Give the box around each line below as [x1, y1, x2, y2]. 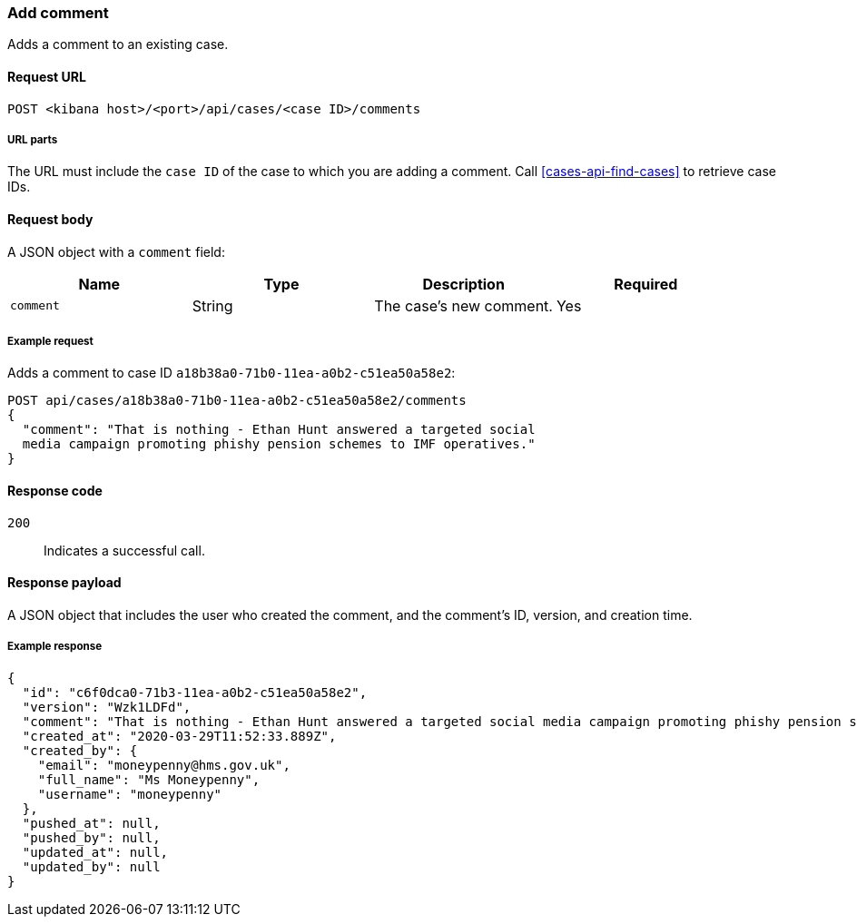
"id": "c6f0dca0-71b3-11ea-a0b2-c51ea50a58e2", [22, 684, 368, 700]
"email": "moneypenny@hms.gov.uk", [37, 757, 291, 772]
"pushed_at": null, [22, 815, 161, 831]
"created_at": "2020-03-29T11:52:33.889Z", [22, 728, 337, 743]
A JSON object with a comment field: [7, 243, 225, 260]
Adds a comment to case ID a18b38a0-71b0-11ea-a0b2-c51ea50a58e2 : [7, 365, 456, 381]
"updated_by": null [22, 859, 161, 874]
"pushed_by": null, [22, 830, 161, 845]
